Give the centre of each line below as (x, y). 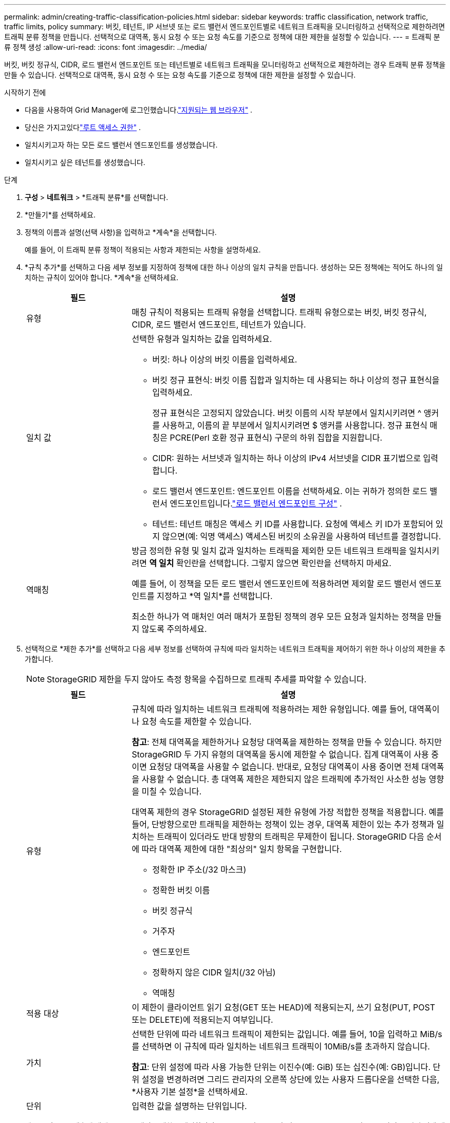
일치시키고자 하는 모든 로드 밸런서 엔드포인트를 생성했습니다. (121, 145)
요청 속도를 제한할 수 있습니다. (196, 721)
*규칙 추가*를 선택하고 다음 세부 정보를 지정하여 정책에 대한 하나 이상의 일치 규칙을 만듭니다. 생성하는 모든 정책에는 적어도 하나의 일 (234, 267)
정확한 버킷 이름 (181, 890)
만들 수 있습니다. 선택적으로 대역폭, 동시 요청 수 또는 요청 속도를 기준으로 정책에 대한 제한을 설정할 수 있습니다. (180, 75)
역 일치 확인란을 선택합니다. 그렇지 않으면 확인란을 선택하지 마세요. (270, 563)
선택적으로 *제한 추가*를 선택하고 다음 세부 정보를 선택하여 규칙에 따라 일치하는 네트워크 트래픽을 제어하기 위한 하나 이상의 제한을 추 (235, 649)
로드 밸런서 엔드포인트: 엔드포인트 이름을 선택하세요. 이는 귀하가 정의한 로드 (290, 491)
